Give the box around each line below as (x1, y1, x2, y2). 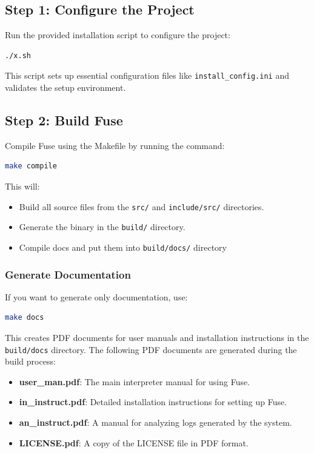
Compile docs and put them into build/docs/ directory (19, 240, 227, 253)
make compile (5, 162, 57, 171)
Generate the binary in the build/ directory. (19, 220, 185, 233)
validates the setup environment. (5, 81, 126, 94)
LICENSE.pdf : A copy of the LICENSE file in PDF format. (19, 436, 249, 449)
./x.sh (5, 51, 31, 60)
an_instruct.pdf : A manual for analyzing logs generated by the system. (19, 416, 292, 429)
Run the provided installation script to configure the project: (5, 28, 230, 41)
